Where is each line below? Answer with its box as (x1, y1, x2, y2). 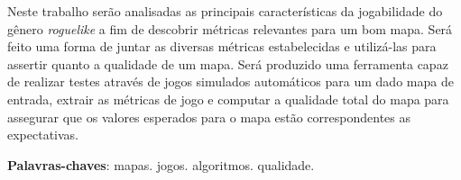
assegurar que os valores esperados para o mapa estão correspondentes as (7, 107, 411, 126)
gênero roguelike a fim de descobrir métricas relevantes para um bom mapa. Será (7, 19, 453, 38)
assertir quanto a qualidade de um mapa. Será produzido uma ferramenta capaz (7, 54, 448, 73)
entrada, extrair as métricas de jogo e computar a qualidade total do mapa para (7, 89, 449, 108)
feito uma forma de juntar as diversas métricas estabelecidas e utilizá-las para (7, 37, 437, 56)
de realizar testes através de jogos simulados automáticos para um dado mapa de (7, 72, 454, 91)
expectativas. (7, 125, 79, 144)
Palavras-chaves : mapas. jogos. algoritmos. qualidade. (7, 155, 315, 174)
